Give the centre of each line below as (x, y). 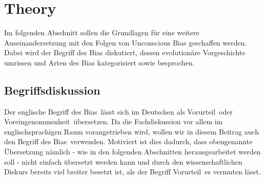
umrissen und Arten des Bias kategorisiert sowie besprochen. (99, 62)
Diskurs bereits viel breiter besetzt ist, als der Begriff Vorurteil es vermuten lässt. (132, 172)
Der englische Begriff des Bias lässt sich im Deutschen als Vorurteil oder (119, 111)
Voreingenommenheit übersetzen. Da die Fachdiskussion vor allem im (114, 121)
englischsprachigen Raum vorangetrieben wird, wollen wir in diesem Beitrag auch (132, 131)
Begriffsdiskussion (52, 90)
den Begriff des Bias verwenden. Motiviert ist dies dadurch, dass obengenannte (128, 141)
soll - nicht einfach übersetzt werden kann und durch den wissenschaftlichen (123, 161)
